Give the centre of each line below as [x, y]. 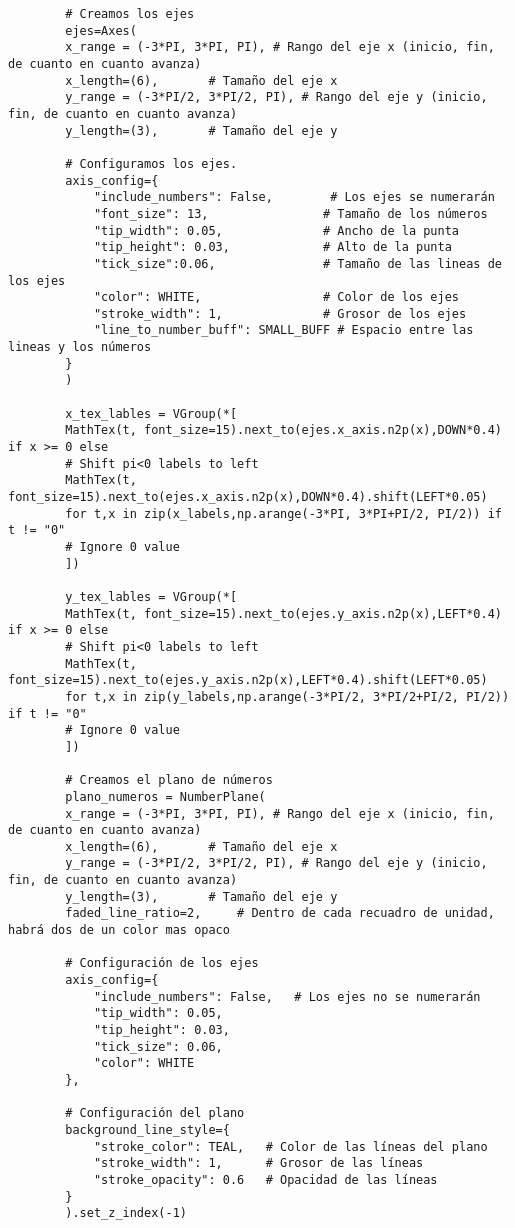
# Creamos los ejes [130, 14]
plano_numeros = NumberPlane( [165, 796]
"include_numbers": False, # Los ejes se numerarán [294, 197]
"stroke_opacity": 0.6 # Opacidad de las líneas [265, 1179]
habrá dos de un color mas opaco [119, 930]
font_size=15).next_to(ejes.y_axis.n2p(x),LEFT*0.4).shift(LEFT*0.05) [248, 680]
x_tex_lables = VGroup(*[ [151, 413]
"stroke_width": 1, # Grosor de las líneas [258, 1163]
